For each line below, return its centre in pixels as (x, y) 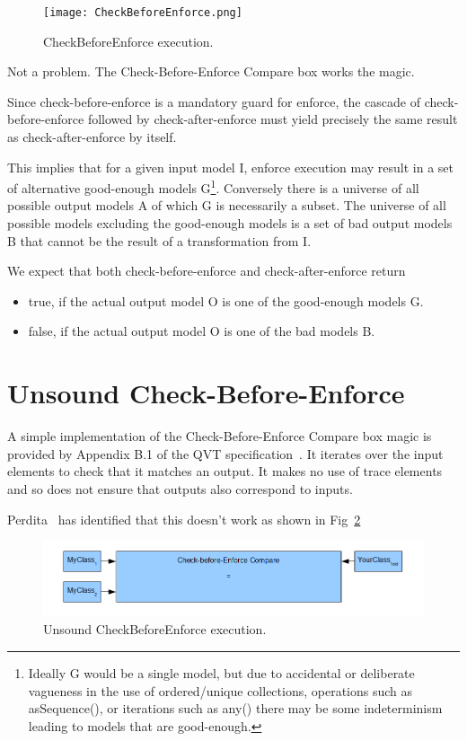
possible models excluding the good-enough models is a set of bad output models (230, 223)
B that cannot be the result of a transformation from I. (159, 240)
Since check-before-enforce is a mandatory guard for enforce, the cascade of (214, 101)
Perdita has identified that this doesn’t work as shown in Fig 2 (184, 519)
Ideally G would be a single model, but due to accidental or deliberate (221, 673)
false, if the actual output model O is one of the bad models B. (202, 331)
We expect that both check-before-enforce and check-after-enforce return (207, 271)
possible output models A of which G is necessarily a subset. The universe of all (227, 205)
